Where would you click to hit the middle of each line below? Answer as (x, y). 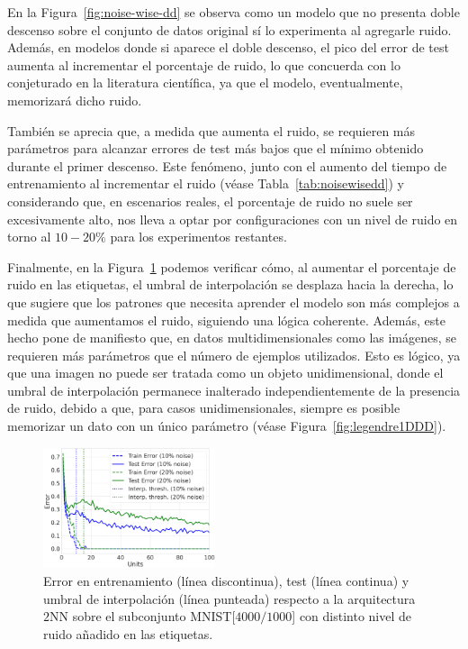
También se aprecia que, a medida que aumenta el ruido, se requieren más (211, 130)
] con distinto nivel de (352, 616)
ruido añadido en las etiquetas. (128, 633)
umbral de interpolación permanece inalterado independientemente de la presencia (234, 390)
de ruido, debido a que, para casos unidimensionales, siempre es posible (204, 408)
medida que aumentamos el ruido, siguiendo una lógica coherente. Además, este (226, 320)
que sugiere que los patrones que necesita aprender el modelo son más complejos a (234, 302)
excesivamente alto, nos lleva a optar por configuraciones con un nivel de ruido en (233, 219)
